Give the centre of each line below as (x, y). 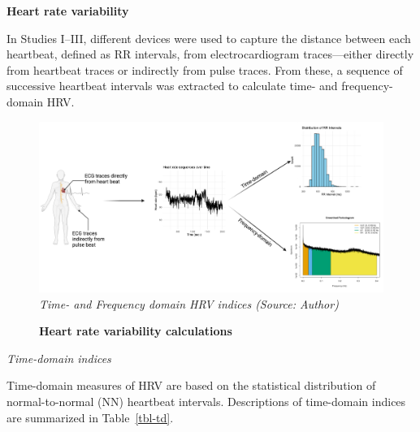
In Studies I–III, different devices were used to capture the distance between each (209, 38)
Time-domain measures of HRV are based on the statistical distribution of (191, 385)
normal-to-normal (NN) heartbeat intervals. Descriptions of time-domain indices (206, 402)
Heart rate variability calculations (136, 331)
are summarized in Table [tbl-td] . (90, 417)
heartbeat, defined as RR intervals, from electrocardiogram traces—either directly (210, 54)
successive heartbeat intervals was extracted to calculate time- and (172, 86)
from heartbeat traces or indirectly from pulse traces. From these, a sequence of (205, 69)
